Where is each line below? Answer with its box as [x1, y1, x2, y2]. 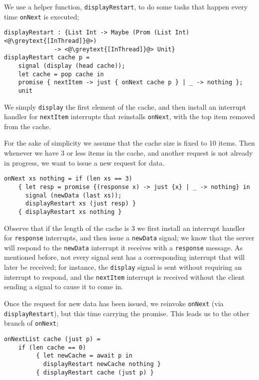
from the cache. [4, 121, 51, 131]
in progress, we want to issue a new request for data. [4, 157, 165, 168]
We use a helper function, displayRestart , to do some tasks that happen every [4, 1, 248, 11]
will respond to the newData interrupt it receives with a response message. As [4, 242, 243, 252]
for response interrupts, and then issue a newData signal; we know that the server [4, 232, 255, 243]
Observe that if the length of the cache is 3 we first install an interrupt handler [4, 222, 245, 233]
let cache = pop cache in [18, 70, 104, 78]
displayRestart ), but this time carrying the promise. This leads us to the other [4, 308, 250, 318]
